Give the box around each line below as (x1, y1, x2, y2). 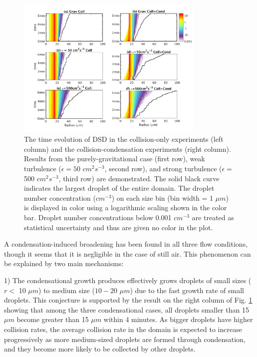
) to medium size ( (38, 285, 95, 295)
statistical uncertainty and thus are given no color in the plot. (24, 222, 213, 232)
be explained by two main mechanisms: (4, 258, 124, 269)
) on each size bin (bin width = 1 (111, 192, 214, 203)
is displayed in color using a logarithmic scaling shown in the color (24, 202, 227, 213)
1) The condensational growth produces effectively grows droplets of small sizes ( (4, 275, 252, 286)
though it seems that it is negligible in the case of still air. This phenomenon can (4, 248, 251, 259)
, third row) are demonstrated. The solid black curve (58, 173, 220, 183)
